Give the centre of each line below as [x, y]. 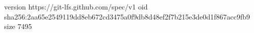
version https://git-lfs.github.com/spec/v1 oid [76, 6]
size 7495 [18, 26]
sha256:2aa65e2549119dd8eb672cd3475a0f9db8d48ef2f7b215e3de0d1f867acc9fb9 [127, 16]
